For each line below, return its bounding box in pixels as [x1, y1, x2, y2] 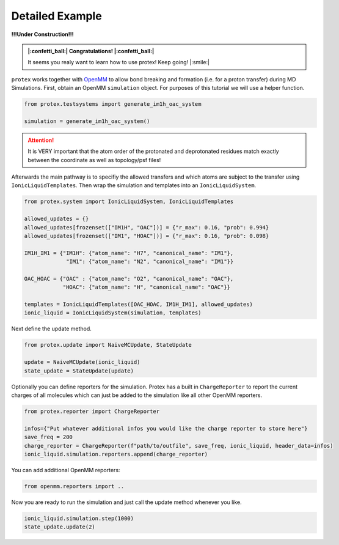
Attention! [27, 136, 54, 144]
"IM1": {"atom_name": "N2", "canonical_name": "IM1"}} [66, 258, 234, 265]
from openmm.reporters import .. [24, 483, 125, 489]
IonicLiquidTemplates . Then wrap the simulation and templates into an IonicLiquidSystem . [11, 182, 257, 189]
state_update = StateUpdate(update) [24, 367, 134, 374]
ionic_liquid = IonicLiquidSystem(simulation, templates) [24, 310, 202, 316]
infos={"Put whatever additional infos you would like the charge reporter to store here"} [24, 425, 308, 432]
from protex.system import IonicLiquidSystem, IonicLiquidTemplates [24, 198, 234, 205]
